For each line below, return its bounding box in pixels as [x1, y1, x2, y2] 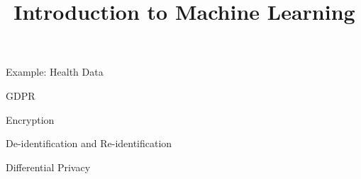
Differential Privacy [6, 159, 91, 174]
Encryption [6, 112, 55, 127]
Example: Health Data [6, 64, 104, 79]
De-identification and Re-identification [6, 136, 172, 151]
